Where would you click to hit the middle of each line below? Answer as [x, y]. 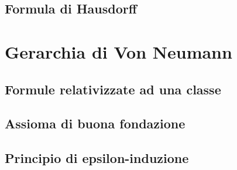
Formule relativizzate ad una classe [113, 89]
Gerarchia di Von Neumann [118, 51]
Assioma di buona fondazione [95, 123]
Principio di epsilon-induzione [97, 158]
